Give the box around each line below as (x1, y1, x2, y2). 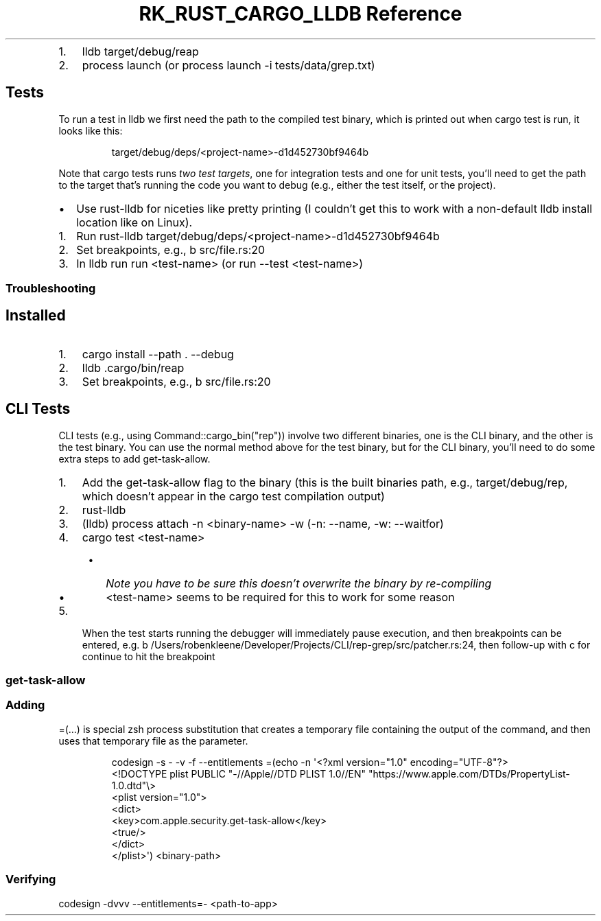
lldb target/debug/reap (82, 44, 199, 58)
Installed (5, 307, 66, 325)
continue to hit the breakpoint (82, 650, 215, 662)
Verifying (5, 872, 56, 887)
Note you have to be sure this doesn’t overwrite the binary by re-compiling (106, 576, 492, 590)
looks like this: (58, 124, 123, 137)
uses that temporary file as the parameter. (58, 734, 248, 747)
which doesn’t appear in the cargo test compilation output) (82, 489, 385, 503)
